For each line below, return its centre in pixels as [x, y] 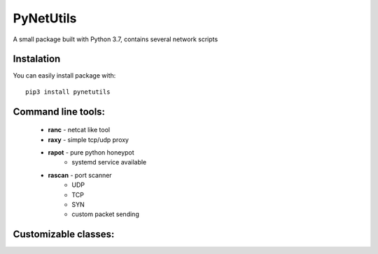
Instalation [37, 59]
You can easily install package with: [64, 76]
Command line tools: [59, 112]
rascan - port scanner [80, 175]
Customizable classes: [64, 234]
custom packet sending [105, 214]
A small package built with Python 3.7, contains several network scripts [115, 39]
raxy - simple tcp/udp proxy [89, 139]
